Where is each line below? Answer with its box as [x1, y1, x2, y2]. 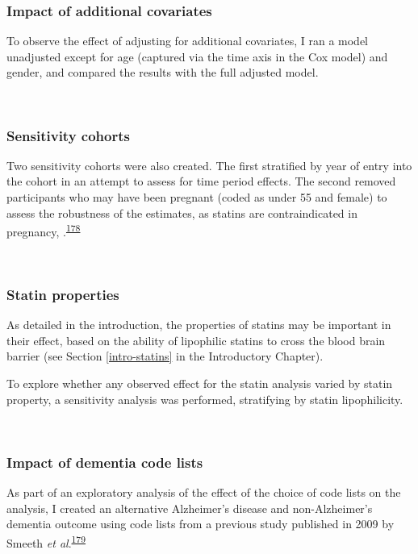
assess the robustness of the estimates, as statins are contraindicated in [6, 204, 357, 221]
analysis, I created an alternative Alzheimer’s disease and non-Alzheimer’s [6, 499, 373, 516]
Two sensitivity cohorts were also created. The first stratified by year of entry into [6, 156, 412, 173]
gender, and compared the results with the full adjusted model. [6, 64, 319, 81]
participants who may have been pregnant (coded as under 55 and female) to [6, 189, 387, 205]
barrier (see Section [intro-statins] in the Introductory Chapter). [6, 348, 324, 364]
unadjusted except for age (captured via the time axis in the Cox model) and [6, 48, 388, 65]
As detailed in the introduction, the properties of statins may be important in [6, 316, 391, 333]
